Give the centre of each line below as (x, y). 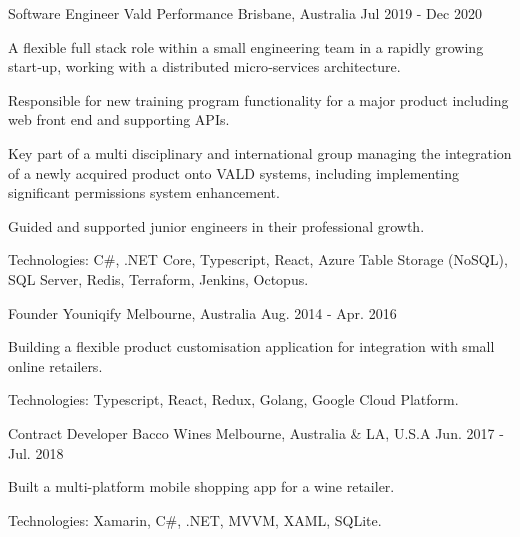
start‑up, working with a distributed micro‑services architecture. (204, 66)
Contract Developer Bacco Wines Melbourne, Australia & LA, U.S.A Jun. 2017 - (256, 432)
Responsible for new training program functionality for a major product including (258, 99)
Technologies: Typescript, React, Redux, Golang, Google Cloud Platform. (233, 399)
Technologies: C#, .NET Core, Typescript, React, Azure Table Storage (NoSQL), (258, 259)
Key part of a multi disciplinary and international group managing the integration (260, 152)
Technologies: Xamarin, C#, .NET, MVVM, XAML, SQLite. (195, 519)
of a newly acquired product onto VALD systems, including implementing (234, 172)
